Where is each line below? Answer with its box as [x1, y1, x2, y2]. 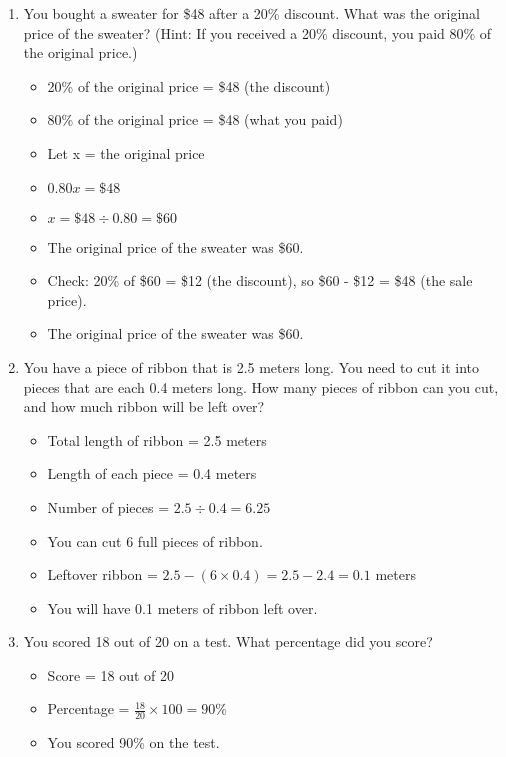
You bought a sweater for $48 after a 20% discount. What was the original [23, 3, 480, 23]
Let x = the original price [47, 142, 205, 163]
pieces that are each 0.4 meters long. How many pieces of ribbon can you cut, [23, 376, 499, 397]
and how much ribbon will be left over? [23, 396, 265, 417]
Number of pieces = [47, 496, 170, 517]
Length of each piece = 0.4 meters [47, 463, 257, 484]
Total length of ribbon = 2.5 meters [47, 429, 267, 450]
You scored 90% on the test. [47, 732, 220, 753]
